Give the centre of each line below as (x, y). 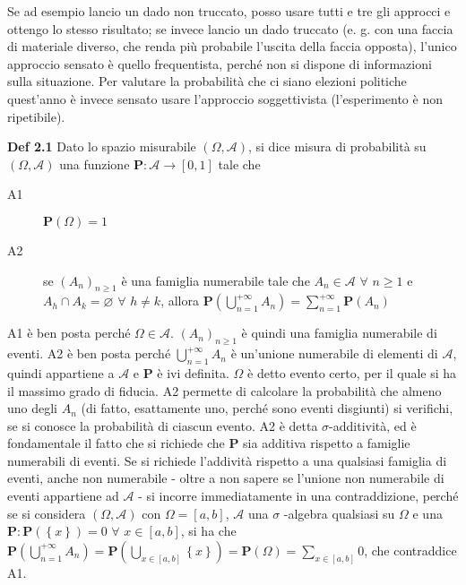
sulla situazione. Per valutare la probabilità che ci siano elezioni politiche (207, 81)
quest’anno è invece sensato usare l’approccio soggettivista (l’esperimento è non (225, 98)
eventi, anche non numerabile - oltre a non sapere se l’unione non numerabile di (226, 478)
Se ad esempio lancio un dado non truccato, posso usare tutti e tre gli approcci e (229, 11)
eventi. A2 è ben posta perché (89, 353)
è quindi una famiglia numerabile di (339, 333)
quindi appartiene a (61, 372)
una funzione (95, 163)
